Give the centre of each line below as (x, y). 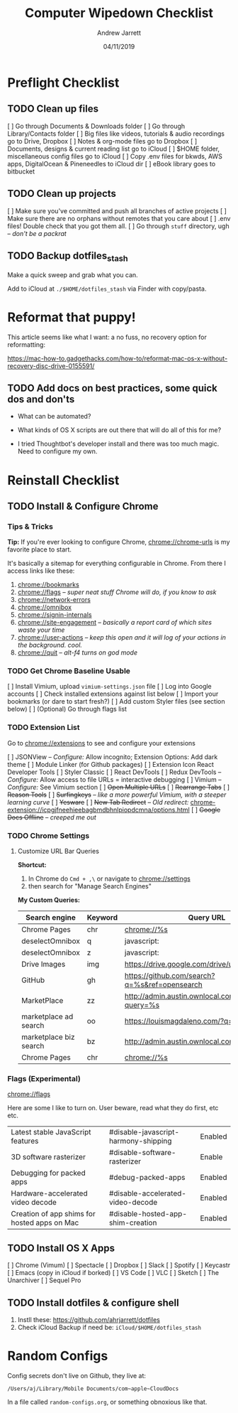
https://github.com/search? (170, 976)
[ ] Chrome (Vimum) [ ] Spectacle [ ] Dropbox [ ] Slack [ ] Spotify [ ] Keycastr (119, 1265)
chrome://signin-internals (55, 615)
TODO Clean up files (53, 109)
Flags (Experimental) (44, 1079)
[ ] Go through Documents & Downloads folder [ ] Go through (96, 126)
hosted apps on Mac (45, 1223)
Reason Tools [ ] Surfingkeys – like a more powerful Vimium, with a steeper (117, 795)
